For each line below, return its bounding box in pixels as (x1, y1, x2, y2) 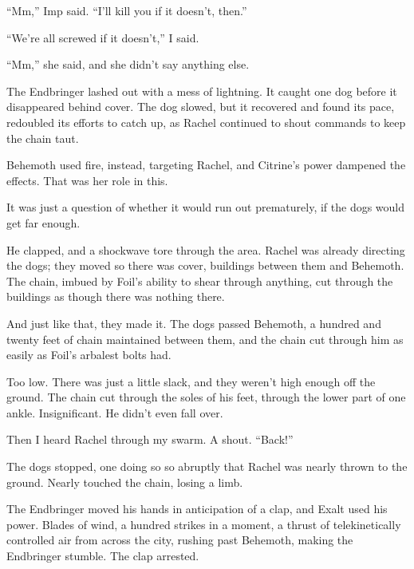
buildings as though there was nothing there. (6, 288, 225, 305)
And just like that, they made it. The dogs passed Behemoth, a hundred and (6, 314, 381, 331)
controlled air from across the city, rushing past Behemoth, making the (6, 531, 353, 548)
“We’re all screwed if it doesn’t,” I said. (6, 29, 199, 45)
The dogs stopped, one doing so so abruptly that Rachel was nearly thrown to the (6, 458, 408, 475)
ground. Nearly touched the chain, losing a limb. (6, 473, 243, 490)
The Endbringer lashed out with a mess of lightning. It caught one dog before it (6, 82, 397, 99)
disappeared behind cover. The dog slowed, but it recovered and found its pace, (6, 98, 395, 115)
